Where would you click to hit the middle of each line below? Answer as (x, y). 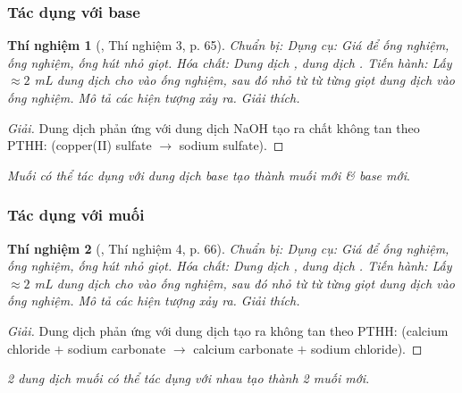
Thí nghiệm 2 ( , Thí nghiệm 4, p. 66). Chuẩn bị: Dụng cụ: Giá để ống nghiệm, (228, 248)
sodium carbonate (117, 348)
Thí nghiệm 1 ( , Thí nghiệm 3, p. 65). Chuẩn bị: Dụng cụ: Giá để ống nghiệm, (228, 45)
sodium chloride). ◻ (367, 348)
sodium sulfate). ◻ (231, 145)
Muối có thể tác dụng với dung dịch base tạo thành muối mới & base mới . (209, 175)
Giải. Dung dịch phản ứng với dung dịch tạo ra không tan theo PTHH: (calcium (228, 330)
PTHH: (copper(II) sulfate (80, 145)
